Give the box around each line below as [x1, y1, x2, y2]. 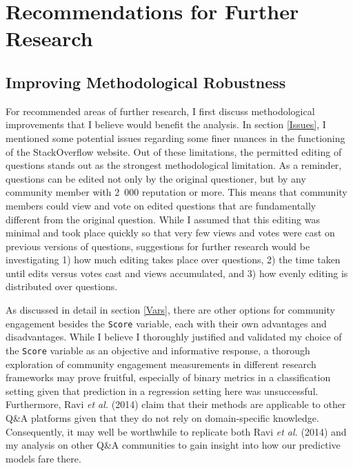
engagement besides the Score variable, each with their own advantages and [6, 316, 327, 330]
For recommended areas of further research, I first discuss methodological [6, 103, 315, 118]
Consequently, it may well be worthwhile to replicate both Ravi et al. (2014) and [6, 424, 347, 438]
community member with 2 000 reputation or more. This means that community [6, 185, 347, 199]
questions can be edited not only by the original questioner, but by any [6, 171, 306, 185]
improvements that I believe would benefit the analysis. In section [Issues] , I [6, 117, 326, 132]
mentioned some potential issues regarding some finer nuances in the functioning [6, 130, 345, 145]
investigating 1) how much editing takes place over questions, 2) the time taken [6, 252, 341, 267]
